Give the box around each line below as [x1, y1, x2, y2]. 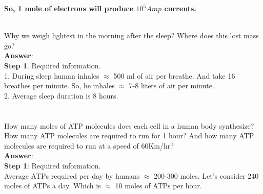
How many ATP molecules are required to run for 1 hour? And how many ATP [4, 130, 254, 141]
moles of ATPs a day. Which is [4, 180, 101, 191]
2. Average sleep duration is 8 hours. [4, 90, 118, 101]
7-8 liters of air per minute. [129, 80, 214, 91]
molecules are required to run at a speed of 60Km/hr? [4, 140, 174, 151]
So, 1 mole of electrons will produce [4, 3, 134, 13]
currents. [164, 3, 196, 13]
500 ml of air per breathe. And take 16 [113, 70, 235, 81]
